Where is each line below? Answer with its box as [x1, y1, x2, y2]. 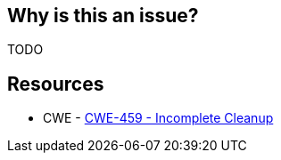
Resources [7, 72, 104, 95]
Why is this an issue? [7, 4, 199, 27]
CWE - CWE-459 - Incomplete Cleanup [43, 110, 274, 126]
